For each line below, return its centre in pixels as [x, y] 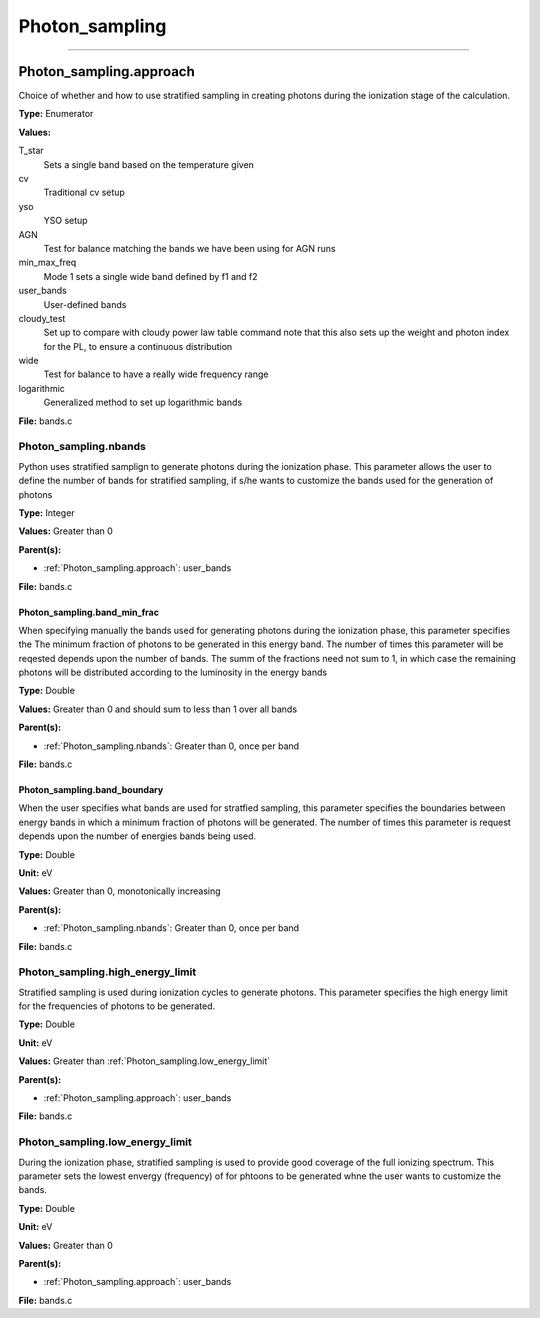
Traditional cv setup [84, 192]
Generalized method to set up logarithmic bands [143, 402]
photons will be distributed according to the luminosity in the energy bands [173, 672]
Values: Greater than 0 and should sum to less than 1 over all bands [158, 709]
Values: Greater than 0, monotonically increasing [119, 891]
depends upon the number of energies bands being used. [137, 836]
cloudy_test [42, 318]
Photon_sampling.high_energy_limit [107, 972]
